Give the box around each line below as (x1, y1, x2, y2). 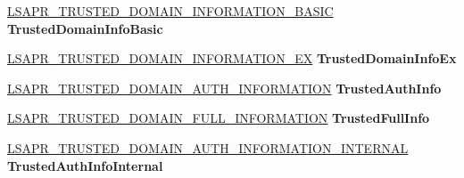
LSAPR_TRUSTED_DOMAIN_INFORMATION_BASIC (7, 2, 334, 20)
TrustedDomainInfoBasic (7, 19, 163, 37)
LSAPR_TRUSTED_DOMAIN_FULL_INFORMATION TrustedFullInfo (7, 109, 430, 127)
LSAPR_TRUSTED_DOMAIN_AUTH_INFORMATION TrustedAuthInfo (7, 78, 442, 97)
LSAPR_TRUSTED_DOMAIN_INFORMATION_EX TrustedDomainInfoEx (7, 49, 457, 68)
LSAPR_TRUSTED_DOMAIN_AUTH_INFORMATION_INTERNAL (7, 138, 409, 157)
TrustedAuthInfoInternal (7, 156, 163, 174)
